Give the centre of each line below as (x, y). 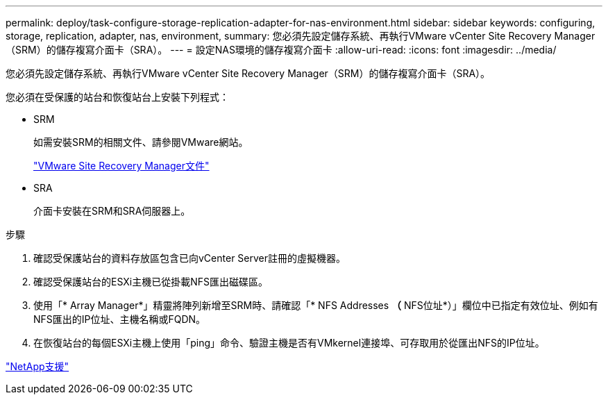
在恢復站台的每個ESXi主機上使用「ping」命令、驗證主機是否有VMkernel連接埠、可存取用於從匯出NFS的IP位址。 (289, 343)
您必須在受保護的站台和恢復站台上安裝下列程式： (117, 97)
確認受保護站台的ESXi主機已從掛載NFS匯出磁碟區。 (151, 282)
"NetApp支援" (37, 366)
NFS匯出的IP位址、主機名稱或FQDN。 (120, 319)
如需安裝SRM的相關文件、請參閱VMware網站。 (141, 142)
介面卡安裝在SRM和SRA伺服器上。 (112, 211)
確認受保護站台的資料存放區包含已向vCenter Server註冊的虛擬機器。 (190, 258)
